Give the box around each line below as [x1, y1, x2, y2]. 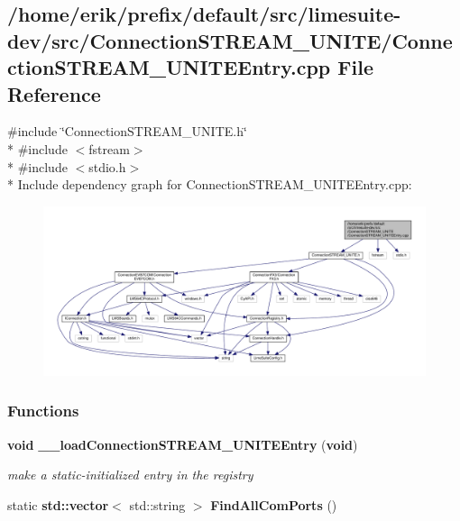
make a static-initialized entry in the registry [7, 465, 253, 484]
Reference [7, 79, 101, 107]
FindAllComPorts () [210, 495, 337, 514]
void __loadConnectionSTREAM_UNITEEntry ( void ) [7, 434, 358, 453]
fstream [88, 139, 130, 158]
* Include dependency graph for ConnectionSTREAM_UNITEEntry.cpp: [7, 175, 412, 194]
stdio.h [88, 157, 126, 176]
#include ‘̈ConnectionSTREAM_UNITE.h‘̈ [7, 122, 247, 141]
